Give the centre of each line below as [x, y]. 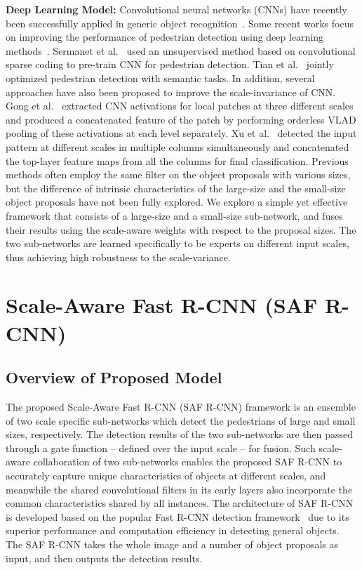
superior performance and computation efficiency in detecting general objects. [173, 530]
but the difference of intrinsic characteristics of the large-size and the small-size [176, 188]
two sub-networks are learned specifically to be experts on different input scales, [177, 243]
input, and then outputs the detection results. [104, 558]
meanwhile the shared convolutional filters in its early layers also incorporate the [179, 489]
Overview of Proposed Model [114, 377]
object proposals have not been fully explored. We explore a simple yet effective [177, 202]
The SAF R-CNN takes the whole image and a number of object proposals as [172, 544]
